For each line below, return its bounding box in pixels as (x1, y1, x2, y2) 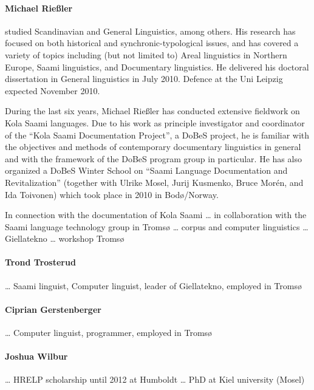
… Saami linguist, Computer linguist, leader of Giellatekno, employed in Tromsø (5, 279, 302, 292)
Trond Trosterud (5, 256, 76, 269)
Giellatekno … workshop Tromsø (5, 232, 125, 245)
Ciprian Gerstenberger (5, 303, 101, 315)
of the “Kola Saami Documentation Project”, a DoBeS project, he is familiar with (5, 128, 310, 141)
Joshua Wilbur (5, 350, 68, 363)
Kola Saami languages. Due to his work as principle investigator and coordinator (5, 116, 305, 129)
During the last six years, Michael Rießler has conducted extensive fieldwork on (5, 104, 300, 117)
